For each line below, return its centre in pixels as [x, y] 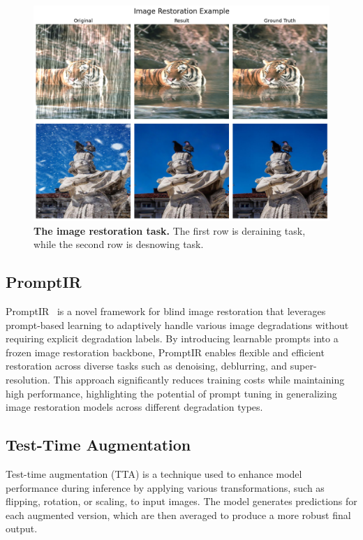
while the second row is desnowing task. [119, 244]
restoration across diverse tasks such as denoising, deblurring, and [147, 366]
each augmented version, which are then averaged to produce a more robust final [178, 515]
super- [303, 366]
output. [22, 528]
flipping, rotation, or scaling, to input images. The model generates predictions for [181, 501]
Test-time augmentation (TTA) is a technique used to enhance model [154, 474]
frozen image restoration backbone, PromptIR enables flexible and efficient [165, 352]
